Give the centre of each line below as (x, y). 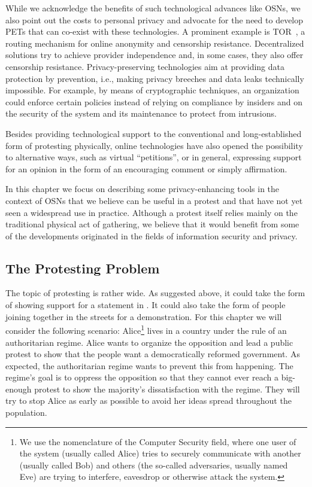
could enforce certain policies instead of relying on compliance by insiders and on (154, 101)
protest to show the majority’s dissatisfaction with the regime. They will (167, 389)
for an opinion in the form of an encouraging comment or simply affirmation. (146, 168)
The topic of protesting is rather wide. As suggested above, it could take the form (155, 293)
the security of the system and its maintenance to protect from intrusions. (141, 113)
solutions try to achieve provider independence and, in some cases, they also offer (155, 55)
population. (26, 413)
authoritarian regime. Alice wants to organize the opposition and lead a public (149, 342)
